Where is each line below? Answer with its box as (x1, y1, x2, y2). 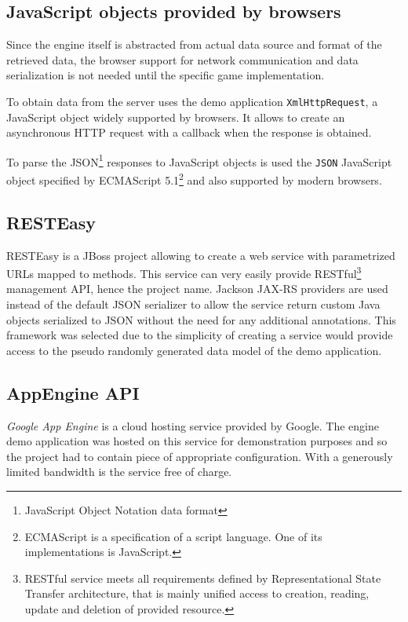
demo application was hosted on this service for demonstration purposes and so (6, 433, 388, 449)
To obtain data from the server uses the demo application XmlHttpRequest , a (6, 93, 378, 109)
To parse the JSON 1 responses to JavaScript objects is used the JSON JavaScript (6, 151, 392, 170)
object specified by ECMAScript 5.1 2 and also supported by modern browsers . (6, 170, 382, 188)
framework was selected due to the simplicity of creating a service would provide (6, 327, 393, 343)
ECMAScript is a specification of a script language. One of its (24, 528, 322, 544)
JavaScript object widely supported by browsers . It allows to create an (6, 108, 345, 125)
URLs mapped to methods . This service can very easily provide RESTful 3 (6, 263, 362, 281)
